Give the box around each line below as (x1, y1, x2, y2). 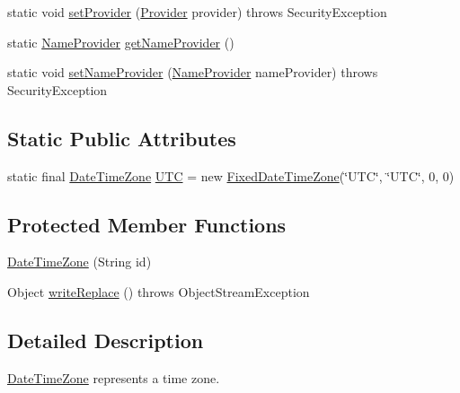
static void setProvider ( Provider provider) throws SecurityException (7, 3, 387, 21)
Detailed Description (7, 326, 204, 354)
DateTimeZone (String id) (7, 252, 152, 271)
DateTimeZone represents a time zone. (7, 368, 220, 387)
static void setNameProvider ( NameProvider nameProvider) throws (7, 63, 378, 82)
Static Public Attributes (7, 124, 236, 152)
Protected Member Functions (7, 210, 287, 238)
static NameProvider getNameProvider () (7, 32, 234, 51)
